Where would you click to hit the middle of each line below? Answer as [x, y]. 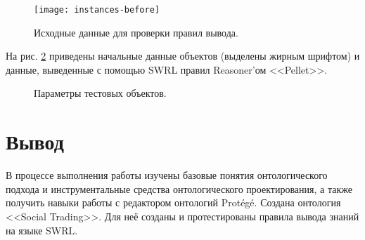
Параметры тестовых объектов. [100, 93]
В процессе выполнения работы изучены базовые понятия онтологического [167, 175]
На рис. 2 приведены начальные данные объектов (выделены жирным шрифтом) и [183, 56]
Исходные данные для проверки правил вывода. [136, 32]
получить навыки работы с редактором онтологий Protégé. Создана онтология [173, 202]
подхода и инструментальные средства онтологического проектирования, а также [179, 188]
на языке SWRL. [42, 230]
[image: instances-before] [97, 10]
